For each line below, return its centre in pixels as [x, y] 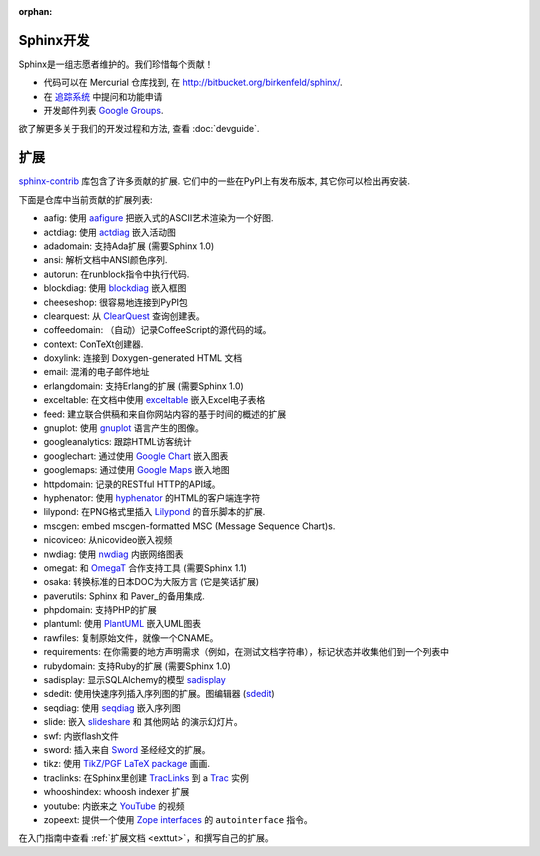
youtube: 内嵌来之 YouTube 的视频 [114, 806]
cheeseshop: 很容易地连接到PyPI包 [116, 302]
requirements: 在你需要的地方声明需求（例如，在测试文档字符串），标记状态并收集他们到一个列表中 [246, 652]
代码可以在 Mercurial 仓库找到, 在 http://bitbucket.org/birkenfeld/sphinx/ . [193, 82]
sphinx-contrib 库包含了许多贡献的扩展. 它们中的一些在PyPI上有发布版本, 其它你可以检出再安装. [214, 181]
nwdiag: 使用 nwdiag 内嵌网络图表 [113, 554]
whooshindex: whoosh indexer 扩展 [116, 792]
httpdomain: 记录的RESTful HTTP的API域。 [132, 484]
